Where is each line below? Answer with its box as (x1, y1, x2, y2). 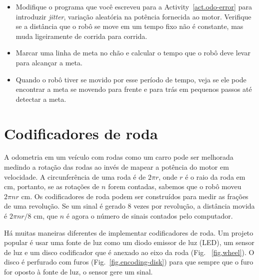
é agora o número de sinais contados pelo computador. (66, 211, 233, 221)
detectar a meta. (15, 93, 66, 104)
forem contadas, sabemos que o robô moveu (108, 181, 241, 192)
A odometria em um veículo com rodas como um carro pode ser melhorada (4, 152, 233, 162)
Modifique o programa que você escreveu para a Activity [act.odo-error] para (15, 1, 252, 11)
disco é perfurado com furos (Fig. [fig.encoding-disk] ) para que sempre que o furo (4, 257, 253, 267)
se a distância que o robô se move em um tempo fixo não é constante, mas (15, 21, 243, 31)
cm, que (33, 211, 58, 221)
